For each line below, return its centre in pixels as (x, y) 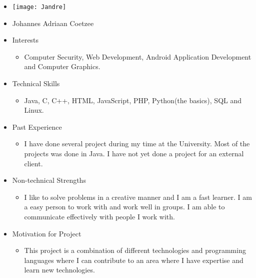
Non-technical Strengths (49, 180)
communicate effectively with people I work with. (99, 216)
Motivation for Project (47, 233)
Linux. (34, 110)
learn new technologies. (59, 270)
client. (33, 163)
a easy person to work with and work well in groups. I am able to (124, 207)
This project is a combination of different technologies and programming (135, 250)
